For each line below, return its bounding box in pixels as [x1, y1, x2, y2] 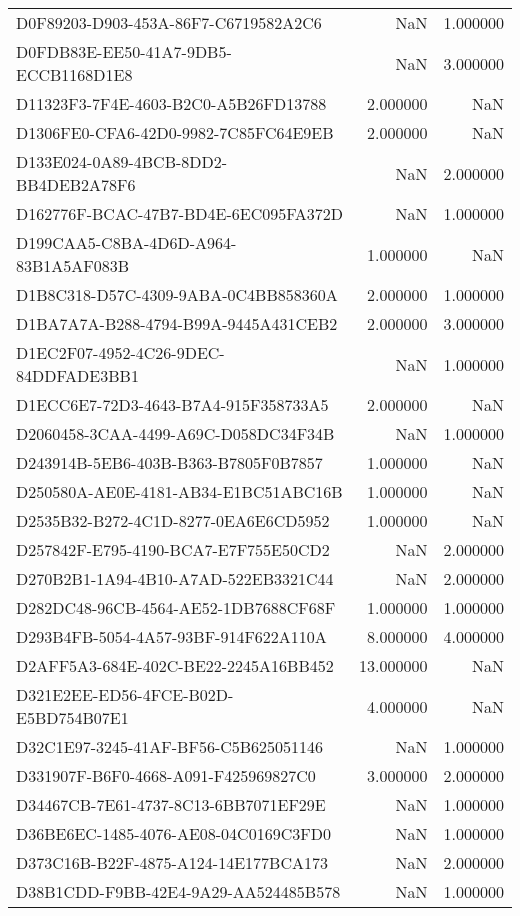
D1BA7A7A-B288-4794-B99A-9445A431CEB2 [16, 312, 338, 335]
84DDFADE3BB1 [16, 364, 139, 387]
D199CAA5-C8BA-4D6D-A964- [16, 231, 237, 254]
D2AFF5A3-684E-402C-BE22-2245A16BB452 [16, 654, 334, 677]
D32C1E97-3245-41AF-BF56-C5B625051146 [16, 735, 324, 758]
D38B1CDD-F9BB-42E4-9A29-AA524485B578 [16, 880, 341, 903]
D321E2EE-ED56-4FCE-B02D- [16, 683, 234, 706]
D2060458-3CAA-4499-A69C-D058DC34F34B [16, 422, 335, 445]
